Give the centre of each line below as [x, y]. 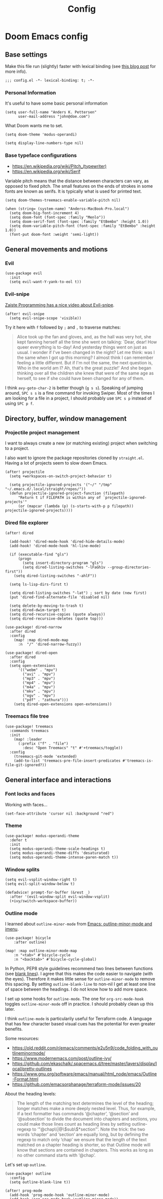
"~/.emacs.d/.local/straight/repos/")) [45, 489]
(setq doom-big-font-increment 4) [44, 213]
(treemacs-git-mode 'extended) [45, 756]
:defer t [18, 840]
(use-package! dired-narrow [34, 627]
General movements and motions [56, 249]
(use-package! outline [28, 1174]
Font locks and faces [30, 794]
